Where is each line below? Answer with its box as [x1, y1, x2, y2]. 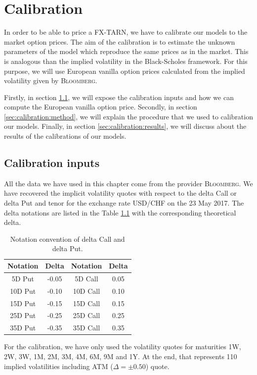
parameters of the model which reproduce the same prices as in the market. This [4, 46, 249, 56]
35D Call [73, 322, 100, 333]
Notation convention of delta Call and [10, 233, 125, 244]
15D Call [73, 298, 100, 308]
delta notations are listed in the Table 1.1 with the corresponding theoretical [4, 207, 236, 217]
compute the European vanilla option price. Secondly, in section [4, 102, 197, 112]
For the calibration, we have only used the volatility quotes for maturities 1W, [4, 341, 241, 352]
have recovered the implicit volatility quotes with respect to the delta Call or [4, 188, 237, 198]
